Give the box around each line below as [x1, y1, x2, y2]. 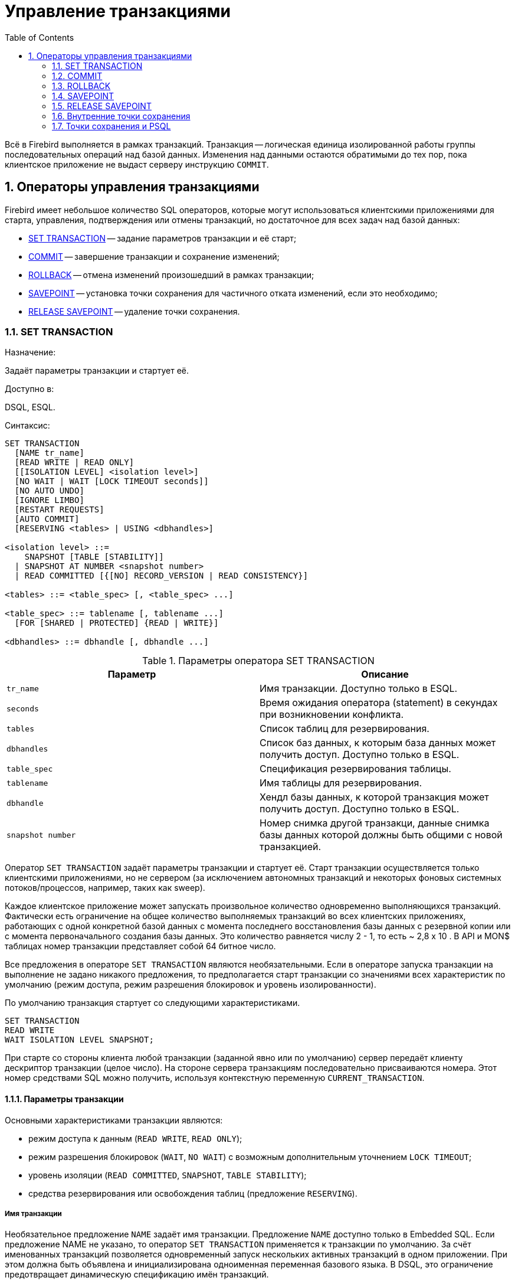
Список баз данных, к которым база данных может [260, 737, 496, 749]
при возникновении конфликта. [260, 708, 404, 721]
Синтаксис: [5, 420, 50, 431]
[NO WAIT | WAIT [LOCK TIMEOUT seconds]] [14, 476, 209, 486]
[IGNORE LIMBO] [14, 495, 84, 505]
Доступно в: [5, 384, 54, 394]
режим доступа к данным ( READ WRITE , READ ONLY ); [28, 1133, 242, 1143]
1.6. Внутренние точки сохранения [52, 110, 191, 121]
